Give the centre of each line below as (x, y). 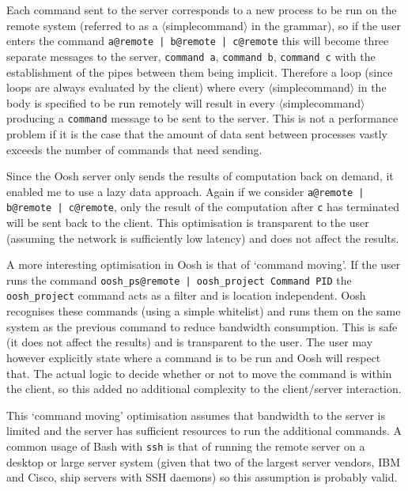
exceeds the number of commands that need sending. (134, 149)
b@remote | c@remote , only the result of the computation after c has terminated (203, 207)
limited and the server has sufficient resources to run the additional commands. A (204, 431)
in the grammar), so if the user (326, 25)
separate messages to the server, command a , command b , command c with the (191, 56)
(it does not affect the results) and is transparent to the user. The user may (190, 342)
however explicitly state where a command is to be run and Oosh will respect (194, 357)
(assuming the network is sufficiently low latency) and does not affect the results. (203, 238)
